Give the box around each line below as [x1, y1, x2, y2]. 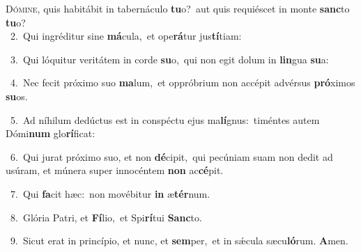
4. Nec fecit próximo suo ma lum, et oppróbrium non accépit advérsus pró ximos [10, 75, 355, 90]
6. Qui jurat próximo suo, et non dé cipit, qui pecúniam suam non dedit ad [10, 149, 333, 164]
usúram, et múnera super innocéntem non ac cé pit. [6, 163, 224, 178]
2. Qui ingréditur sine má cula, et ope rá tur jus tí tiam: [10, 29, 242, 43]
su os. [6, 88, 28, 103]
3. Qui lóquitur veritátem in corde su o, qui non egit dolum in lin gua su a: [10, 52, 329, 66]
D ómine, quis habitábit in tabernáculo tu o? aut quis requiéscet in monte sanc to [6, 1, 350, 15]
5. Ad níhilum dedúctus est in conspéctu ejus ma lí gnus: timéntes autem [10, 112, 320, 127]
